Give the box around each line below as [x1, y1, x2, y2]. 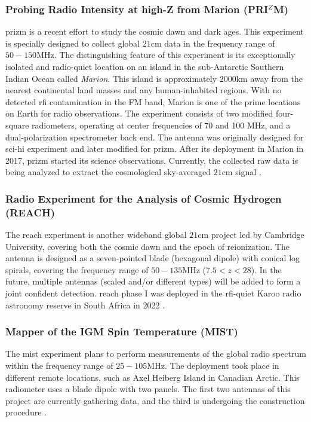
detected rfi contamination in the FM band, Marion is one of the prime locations [5, 95, 301, 108]
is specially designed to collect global [5, 36, 140, 49]
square [5, 118, 29, 131]
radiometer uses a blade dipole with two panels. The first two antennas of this [5, 383, 291, 395]
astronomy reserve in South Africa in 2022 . [5, 298, 165, 311]
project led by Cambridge [211, 228, 304, 241]
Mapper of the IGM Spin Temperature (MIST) [5, 324, 238, 339]
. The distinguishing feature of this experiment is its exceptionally [54, 48, 295, 61]
